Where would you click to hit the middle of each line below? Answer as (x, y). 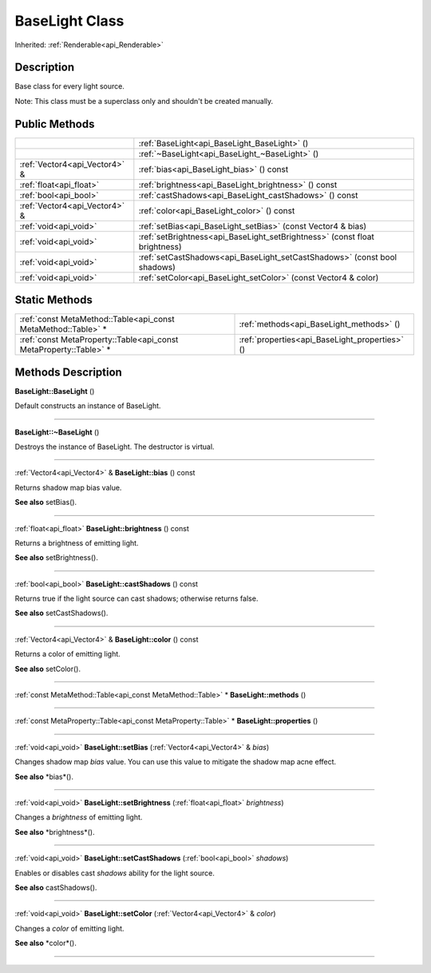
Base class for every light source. (70, 86)
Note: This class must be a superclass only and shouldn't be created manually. (144, 101)
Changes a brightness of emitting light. (79, 817)
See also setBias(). (46, 502)
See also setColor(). (48, 669)
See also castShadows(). (56, 888)
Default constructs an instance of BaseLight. (88, 406)
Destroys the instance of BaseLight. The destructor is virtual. (115, 447)
